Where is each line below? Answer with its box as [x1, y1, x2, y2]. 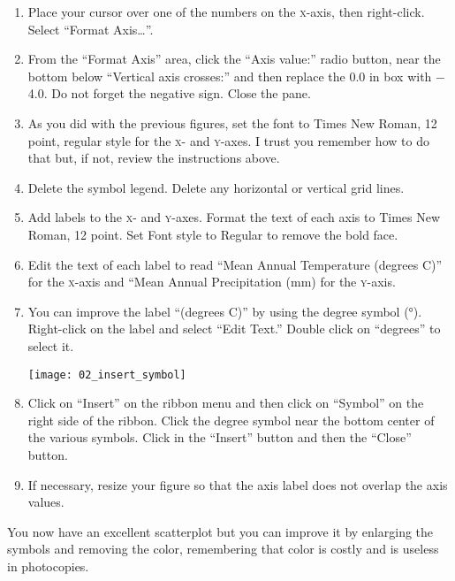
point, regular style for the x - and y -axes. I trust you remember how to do [27, 131, 429, 149]
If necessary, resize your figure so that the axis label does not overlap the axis [27, 475, 448, 493]
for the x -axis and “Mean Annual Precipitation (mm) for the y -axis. [27, 272, 396, 291]
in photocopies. [7, 556, 89, 575]
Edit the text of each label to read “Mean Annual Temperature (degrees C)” [27, 255, 443, 273]
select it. [27, 336, 74, 355]
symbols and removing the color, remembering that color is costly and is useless [7, 539, 439, 558]
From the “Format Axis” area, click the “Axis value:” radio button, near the [27, 50, 441, 68]
